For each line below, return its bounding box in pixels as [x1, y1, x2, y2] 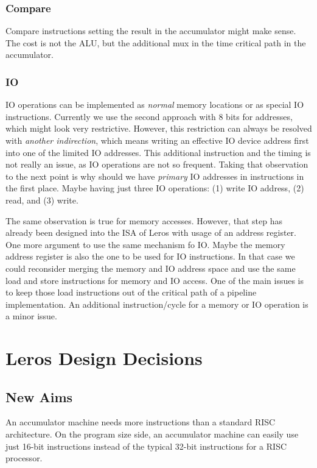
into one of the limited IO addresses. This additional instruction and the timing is [5, 146, 311, 158]
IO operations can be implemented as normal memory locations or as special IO [5, 98, 304, 111]
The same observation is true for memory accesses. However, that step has [5, 214, 282, 227]
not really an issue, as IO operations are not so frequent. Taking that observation [5, 158, 308, 171]
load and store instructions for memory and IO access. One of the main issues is [5, 274, 304, 286]
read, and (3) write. [5, 193, 78, 206]
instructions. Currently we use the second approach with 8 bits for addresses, [5, 110, 293, 122]
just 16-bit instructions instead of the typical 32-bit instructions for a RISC [5, 439, 287, 452]
